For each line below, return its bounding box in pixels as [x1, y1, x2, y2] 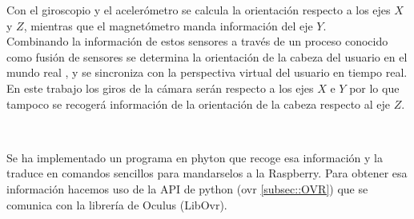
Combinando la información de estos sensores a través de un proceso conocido [6, 33, 388, 50]
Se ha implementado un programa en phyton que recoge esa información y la [6, 149, 384, 165]
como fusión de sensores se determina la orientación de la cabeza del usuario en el [6, 48, 408, 65]
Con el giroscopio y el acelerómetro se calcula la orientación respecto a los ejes [6, 2, 391, 18]
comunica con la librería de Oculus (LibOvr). [6, 196, 227, 213]
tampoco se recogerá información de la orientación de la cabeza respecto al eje [6, 95, 391, 112]
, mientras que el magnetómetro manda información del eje [23, 17, 313, 34]
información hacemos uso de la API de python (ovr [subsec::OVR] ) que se [6, 180, 368, 197]
